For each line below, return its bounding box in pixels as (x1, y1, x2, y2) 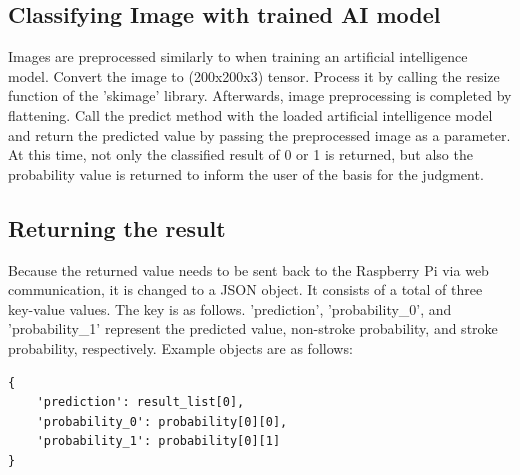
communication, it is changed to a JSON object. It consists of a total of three (8, 279, 483, 300)
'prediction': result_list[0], (36, 395, 245, 410)
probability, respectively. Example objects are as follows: (8, 337, 353, 358)
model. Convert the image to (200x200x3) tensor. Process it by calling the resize (8, 65, 500, 86)
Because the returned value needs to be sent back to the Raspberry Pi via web (8, 259, 489, 280)
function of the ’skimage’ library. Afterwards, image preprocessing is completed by (8, 85, 512, 106)
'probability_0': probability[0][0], (36, 414, 288, 429)
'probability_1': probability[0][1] (36, 434, 281, 449)
